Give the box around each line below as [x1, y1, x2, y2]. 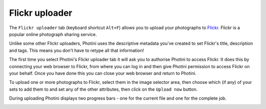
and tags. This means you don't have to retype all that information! [9, 47, 144, 53]
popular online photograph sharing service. [9, 31, 97, 37]
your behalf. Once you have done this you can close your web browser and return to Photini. [9, 70, 197, 76]
